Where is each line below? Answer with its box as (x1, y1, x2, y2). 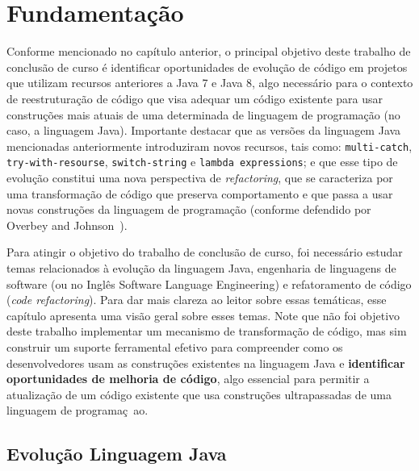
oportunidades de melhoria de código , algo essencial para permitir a (6, 370, 370, 387)
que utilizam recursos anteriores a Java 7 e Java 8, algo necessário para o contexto (6, 74, 413, 91)
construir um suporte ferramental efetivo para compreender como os (6, 338, 343, 355)
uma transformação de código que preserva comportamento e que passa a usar (6, 185, 393, 202)
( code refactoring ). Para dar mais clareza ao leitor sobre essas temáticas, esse (6, 291, 387, 308)
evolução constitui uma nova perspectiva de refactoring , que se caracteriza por (6, 169, 393, 185)
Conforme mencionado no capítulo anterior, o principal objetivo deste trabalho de (6, 43, 411, 60)
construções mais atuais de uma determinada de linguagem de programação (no (6, 106, 400, 123)
